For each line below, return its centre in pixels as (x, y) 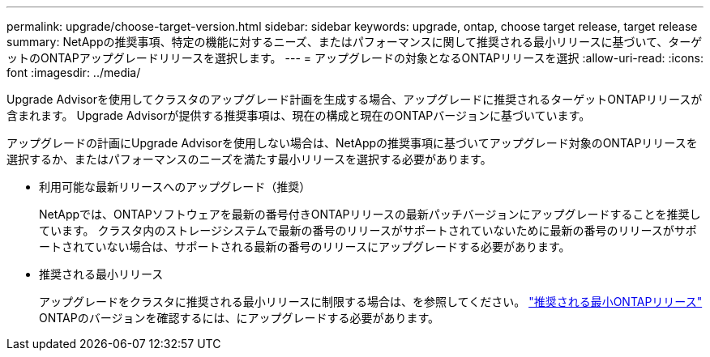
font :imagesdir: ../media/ (74, 72)
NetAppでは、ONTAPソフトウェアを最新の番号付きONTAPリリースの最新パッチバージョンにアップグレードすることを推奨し (370, 214)
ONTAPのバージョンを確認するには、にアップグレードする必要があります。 (240, 318)
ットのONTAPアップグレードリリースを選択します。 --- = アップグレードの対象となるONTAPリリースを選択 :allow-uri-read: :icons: (355, 58)
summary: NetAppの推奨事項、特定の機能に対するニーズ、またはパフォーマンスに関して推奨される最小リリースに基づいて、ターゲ (355, 42)
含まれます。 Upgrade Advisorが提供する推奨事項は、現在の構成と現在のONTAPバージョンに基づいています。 (299, 115)
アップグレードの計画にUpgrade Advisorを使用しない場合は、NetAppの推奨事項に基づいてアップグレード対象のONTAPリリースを (352, 143)
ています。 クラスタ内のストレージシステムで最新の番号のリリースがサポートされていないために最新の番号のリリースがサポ (368, 230)
